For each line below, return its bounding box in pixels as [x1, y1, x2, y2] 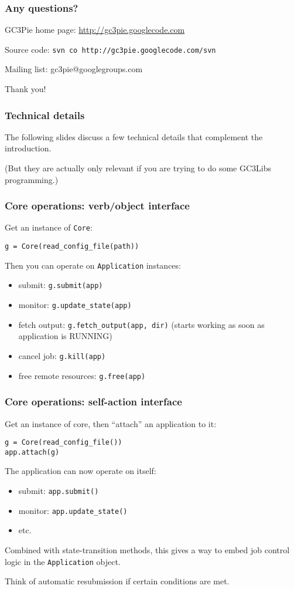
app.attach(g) [5, 448, 60, 456]
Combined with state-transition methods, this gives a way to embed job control [5, 543, 290, 556]
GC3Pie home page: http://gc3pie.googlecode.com [5, 23, 185, 36]
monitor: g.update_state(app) [18, 299, 132, 311]
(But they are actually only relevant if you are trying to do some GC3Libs [5, 162, 272, 174]
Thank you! [5, 83, 46, 95]
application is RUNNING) [18, 330, 112, 342]
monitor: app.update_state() [18, 504, 128, 516]
